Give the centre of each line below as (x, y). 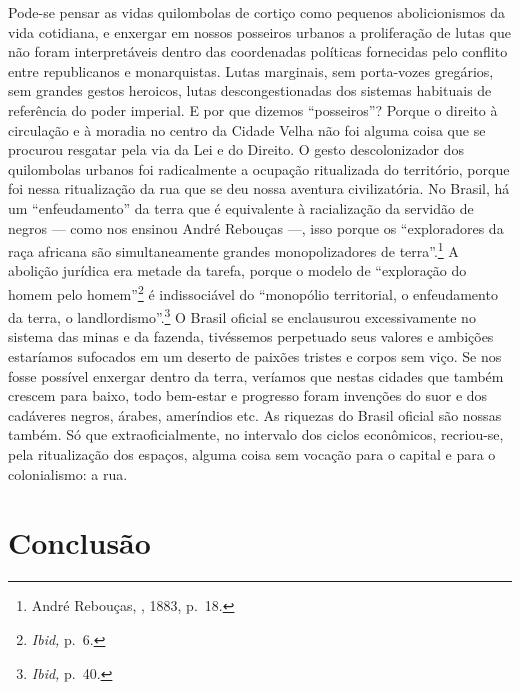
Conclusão (79, 542)
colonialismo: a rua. (68, 473)
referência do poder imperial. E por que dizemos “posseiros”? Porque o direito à (253, 109)
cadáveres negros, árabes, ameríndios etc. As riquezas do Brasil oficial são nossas (255, 414)
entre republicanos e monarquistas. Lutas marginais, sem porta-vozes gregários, (251, 70)
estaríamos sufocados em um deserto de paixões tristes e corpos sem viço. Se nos (255, 356)
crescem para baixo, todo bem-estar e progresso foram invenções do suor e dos (248, 395)
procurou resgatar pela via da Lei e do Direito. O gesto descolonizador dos (236, 149)
